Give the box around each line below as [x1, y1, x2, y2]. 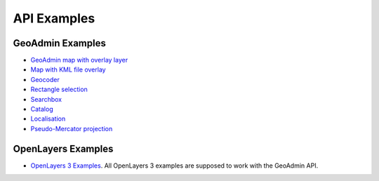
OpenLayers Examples [13, 142, 114, 154]
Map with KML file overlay [30, 65, 106, 74]
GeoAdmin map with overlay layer [30, 56, 128, 65]
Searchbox [30, 95, 62, 103]
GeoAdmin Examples [13, 37, 107, 49]
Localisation [30, 114, 66, 123]
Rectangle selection [30, 85, 88, 94]
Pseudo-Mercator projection [30, 124, 113, 133]
